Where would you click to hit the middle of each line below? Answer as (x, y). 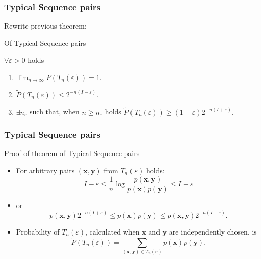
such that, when (55, 111)
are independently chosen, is (213, 231)
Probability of (38, 231)
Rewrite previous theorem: (45, 26)
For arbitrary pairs (45, 171)
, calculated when (112, 231)
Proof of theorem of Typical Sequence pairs (72, 153)
